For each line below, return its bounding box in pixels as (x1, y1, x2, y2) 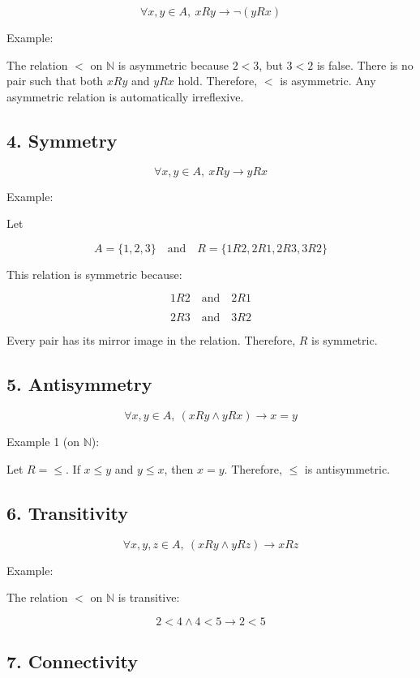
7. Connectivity (6, 649, 138, 674)
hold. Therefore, (178, 72, 258, 89)
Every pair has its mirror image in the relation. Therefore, (6, 332, 296, 349)
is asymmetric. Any (280, 72, 376, 89)
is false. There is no (316, 56, 414, 73)
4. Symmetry (6, 127, 118, 152)
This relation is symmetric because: (6, 265, 182, 282)
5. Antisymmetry (6, 371, 152, 397)
